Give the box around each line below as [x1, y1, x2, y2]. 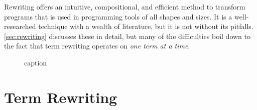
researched [4, 21, 36, 31]
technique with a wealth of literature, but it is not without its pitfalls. [38, 21, 253, 31]
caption [24, 57, 47, 67]
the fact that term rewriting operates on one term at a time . [4, 40, 190, 51]
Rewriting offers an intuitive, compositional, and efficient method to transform [4, 1, 245, 11]
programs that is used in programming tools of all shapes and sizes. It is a [4, 11, 232, 21]
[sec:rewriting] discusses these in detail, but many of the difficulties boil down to [4, 30, 251, 41]
